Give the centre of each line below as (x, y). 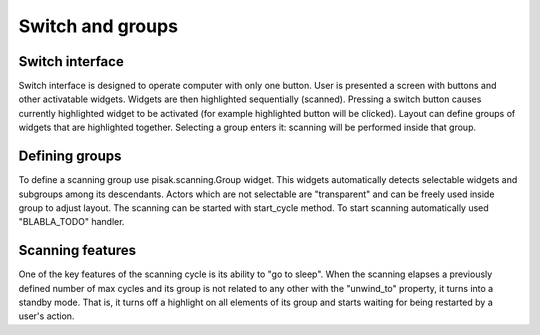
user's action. (46, 316)
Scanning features (77, 250)
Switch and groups (98, 26)
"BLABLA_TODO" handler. (71, 222)
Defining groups (70, 156)
